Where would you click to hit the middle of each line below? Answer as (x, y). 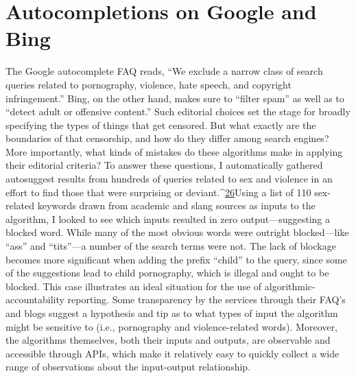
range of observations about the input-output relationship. (128, 367)
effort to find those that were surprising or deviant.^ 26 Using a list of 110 (158, 192)
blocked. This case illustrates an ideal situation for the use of (134, 286)
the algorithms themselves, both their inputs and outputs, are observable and (168, 340)
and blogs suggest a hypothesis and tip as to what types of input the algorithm (172, 313)
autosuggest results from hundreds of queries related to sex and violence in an (169, 179)
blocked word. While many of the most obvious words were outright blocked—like (177, 232)
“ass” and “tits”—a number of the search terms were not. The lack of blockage (171, 246)
